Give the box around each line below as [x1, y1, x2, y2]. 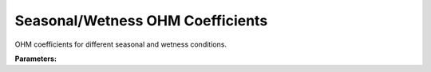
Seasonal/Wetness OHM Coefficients [14, 12, 268, 29]
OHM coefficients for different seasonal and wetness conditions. [14, 40, 227, 49]
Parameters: [14, 54, 57, 63]
